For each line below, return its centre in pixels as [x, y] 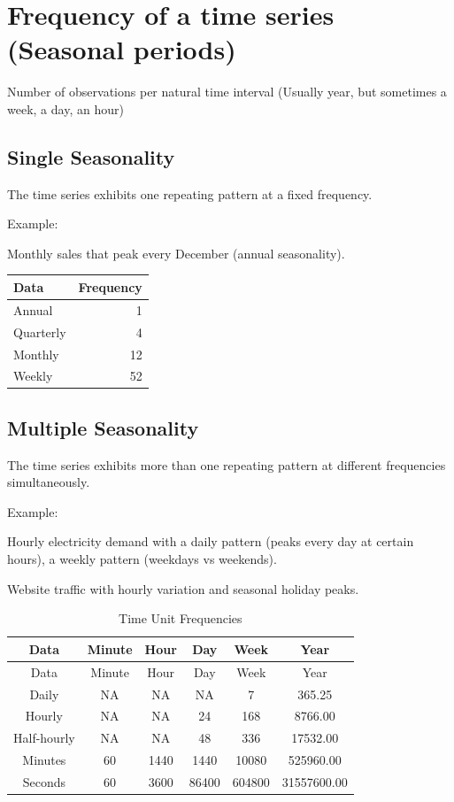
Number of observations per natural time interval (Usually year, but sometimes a [227, 92]
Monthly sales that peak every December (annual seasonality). [176, 253]
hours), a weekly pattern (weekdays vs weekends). [142, 559]
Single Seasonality [91, 156]
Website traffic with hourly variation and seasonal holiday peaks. [183, 588]
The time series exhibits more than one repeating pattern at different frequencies [227, 464]
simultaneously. [49, 482]
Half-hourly [44, 738]
